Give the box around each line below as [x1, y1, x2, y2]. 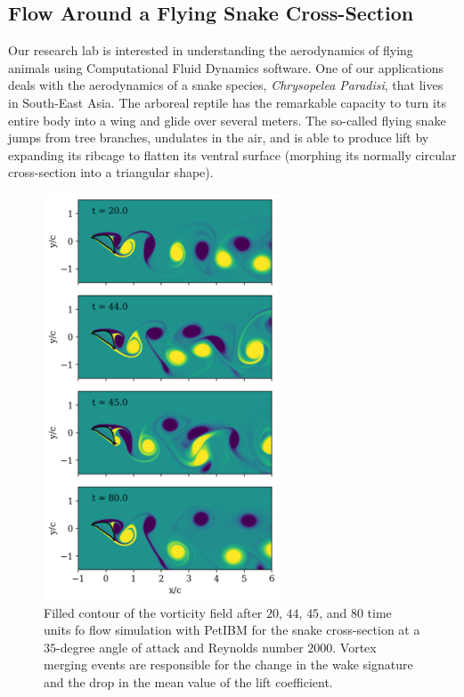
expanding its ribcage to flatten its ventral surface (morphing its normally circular [8, 145, 457, 164]
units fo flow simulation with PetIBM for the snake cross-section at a [44, 620, 420, 639]
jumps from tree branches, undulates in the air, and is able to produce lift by [8, 128, 429, 147]
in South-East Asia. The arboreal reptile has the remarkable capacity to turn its [8, 93, 446, 111]
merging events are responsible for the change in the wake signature [44, 655, 413, 674]
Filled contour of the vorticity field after [44, 603, 263, 621]
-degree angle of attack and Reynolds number [56, 637, 304, 656]
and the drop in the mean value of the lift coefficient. [44, 673, 333, 691]
